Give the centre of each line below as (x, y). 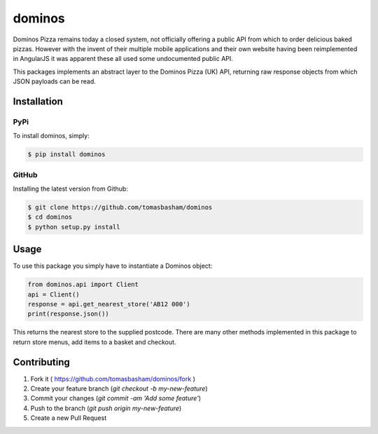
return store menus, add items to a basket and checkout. (94, 342)
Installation (38, 101)
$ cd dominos (50, 217)
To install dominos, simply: (51, 136)
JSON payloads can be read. (54, 81)
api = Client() (54, 294)
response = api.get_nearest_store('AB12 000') (109, 304)
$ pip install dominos (66, 155)
